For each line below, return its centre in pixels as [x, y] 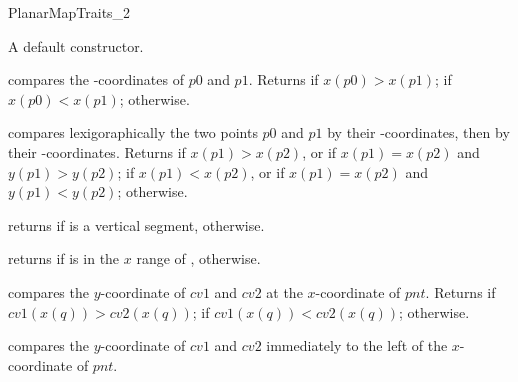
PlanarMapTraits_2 [69, 12]
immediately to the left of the [357, 345]
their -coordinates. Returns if [97, 151]
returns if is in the [64, 258]
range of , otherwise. [198, 258]
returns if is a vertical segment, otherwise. [136, 224]
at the [284, 291]
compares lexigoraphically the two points [133, 132]
